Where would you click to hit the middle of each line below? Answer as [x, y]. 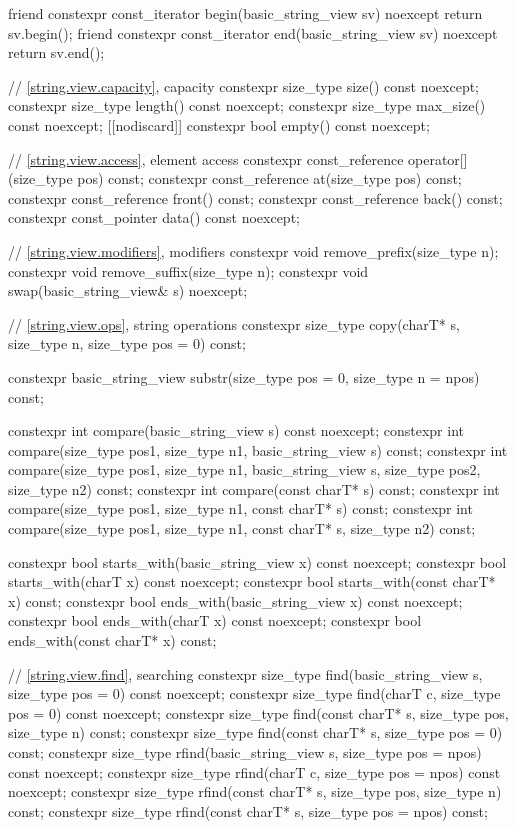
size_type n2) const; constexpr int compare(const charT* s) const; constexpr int [254, 488]
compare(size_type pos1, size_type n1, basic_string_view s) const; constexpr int [258, 449]
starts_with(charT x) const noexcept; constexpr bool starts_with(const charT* [252, 581]
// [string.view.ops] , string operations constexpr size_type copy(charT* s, [234, 323]
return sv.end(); [56, 52]
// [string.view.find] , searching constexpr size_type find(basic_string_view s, [245, 673]
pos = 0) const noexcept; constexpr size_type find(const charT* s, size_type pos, [258, 712]
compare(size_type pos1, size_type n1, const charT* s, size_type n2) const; [242, 528]
